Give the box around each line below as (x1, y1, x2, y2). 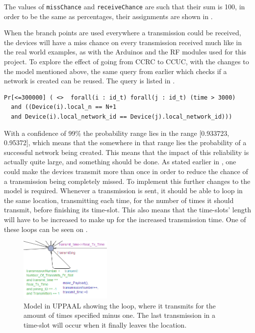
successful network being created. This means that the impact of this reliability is (4, 147, 249, 157)
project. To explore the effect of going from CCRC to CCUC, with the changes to (4, 56, 249, 67)
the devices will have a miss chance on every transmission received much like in (4, 37, 242, 47)
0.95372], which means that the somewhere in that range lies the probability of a (4, 137, 247, 148)
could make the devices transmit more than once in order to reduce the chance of (4, 166, 248, 176)
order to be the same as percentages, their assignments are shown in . (4, 11, 213, 21)
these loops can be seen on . (4, 224, 88, 234)
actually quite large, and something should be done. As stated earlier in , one (4, 156, 236, 167)
